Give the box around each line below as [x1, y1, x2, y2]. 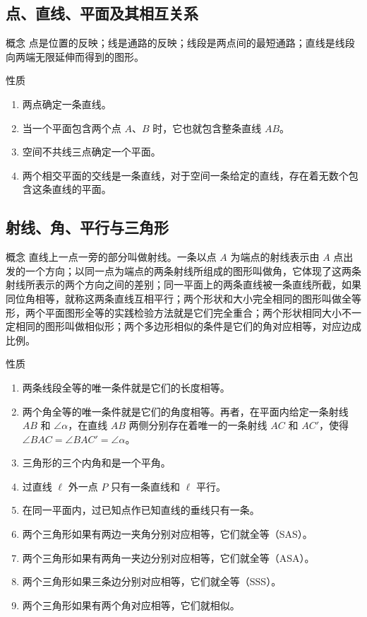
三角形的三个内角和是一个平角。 [22, 455, 171, 470]
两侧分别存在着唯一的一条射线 [128, 418, 267, 433]
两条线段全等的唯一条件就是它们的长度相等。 [22, 380, 230, 394]
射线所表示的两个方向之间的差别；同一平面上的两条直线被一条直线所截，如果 [6, 277, 361, 292]
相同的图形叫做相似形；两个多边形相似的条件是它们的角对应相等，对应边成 [15, 319, 361, 334]
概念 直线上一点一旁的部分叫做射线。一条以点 [6, 249, 217, 264]
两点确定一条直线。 [22, 96, 112, 111]
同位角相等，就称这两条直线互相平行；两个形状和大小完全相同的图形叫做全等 [6, 290, 361, 305]
